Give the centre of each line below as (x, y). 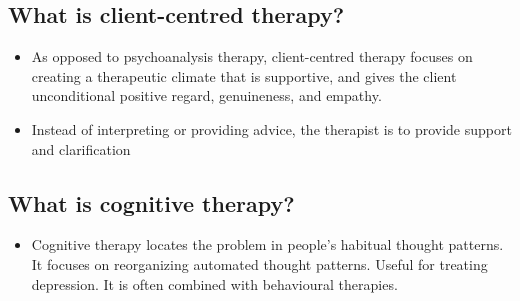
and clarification (81, 148)
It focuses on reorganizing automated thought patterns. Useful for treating (259, 263)
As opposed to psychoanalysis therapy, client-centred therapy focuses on (252, 56)
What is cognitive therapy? (151, 202)
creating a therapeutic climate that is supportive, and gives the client (244, 75)
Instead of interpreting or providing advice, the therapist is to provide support (271, 128)
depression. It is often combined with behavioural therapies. (214, 283)
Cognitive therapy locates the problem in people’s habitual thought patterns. (267, 244)
